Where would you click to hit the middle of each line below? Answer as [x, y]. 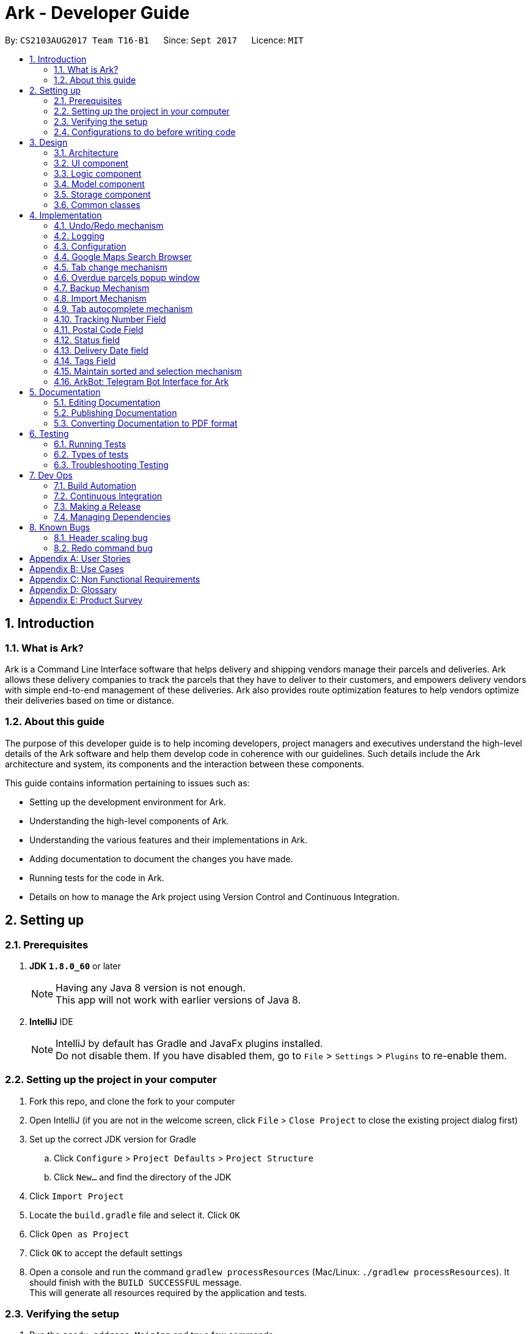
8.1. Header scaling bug [101, 537]
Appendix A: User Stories [80, 558]
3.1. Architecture [86, 152]
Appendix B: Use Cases [77, 568]
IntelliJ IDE [51, 1021]
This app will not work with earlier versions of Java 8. [178, 1000]
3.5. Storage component [102, 194]
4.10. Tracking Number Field [110, 319]
